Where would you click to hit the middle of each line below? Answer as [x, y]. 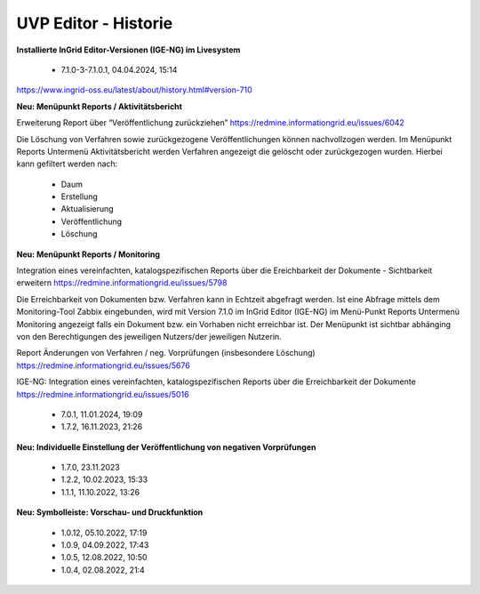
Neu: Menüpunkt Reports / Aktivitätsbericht [99, 106]
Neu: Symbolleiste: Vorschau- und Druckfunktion [110, 512]
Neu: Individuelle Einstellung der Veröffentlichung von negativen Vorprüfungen [166, 447]
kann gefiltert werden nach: [67, 164]
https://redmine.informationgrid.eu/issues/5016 [103, 394]
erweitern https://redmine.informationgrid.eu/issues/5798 [122, 283]
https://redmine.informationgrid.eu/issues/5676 [103, 365]
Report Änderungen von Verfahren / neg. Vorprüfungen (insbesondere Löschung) [166, 353]
